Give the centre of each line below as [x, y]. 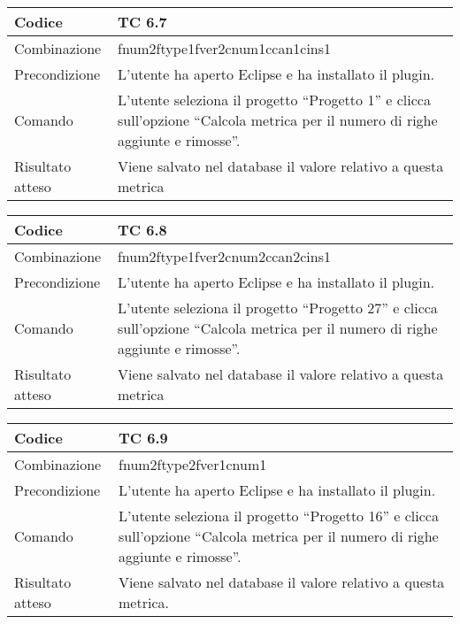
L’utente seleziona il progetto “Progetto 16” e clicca [279, 516]
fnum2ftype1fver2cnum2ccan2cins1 [224, 256]
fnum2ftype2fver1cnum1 [193, 464]
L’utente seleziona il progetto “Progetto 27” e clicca [277, 308]
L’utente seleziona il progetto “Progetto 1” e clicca [274, 100]
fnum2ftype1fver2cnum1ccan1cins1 [225, 48]
